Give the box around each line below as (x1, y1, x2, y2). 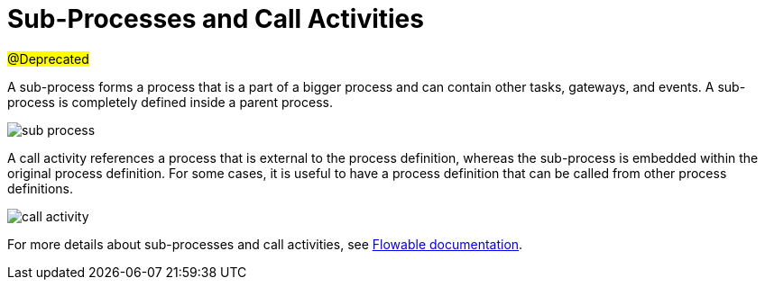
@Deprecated (7, 50, 89, 67)
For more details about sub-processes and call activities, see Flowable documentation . (7, 236, 523, 252)
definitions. (7, 180, 74, 196)
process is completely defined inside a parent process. (7, 94, 333, 110)
